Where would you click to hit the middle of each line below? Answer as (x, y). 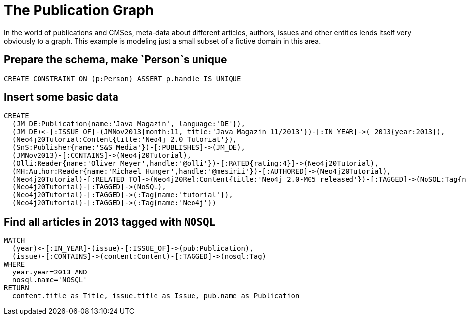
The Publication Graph (79, 10)
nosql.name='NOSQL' (50, 280)
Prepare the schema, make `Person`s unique (116, 60)
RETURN (17, 288)
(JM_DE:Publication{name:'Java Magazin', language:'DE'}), (129, 124)
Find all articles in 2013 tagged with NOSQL (110, 222)
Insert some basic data (61, 97)
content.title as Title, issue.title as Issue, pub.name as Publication (156, 296)
